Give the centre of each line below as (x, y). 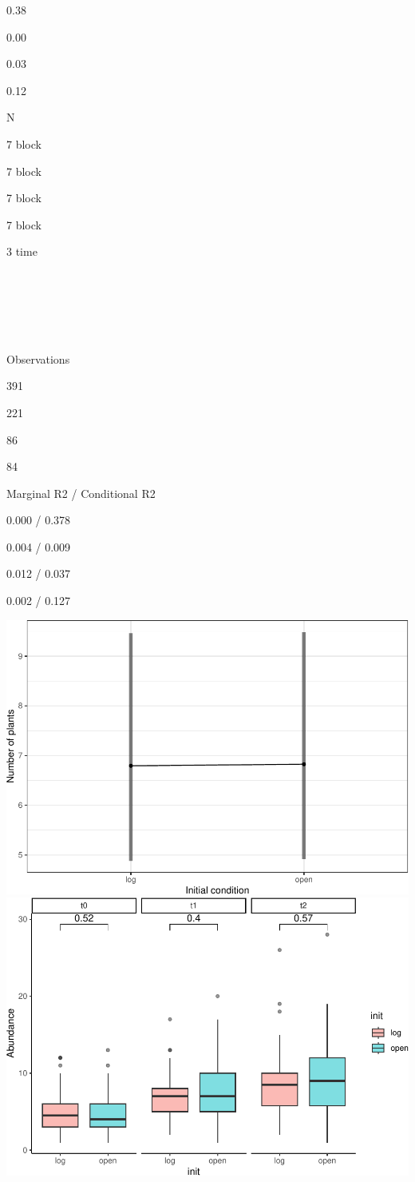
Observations (38, 358)
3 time (22, 251)
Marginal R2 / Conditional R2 (81, 493)
